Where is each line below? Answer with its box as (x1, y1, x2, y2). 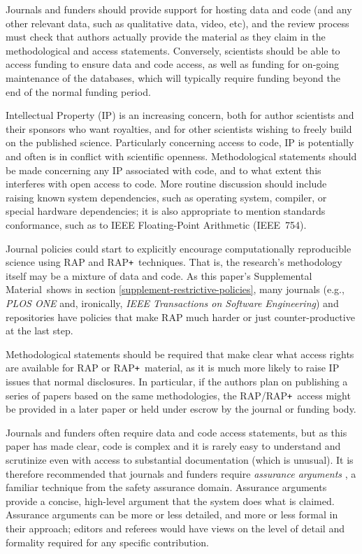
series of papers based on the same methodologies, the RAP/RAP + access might (6, 388, 351, 402)
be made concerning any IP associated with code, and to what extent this (6, 162, 321, 177)
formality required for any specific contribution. (6, 534, 209, 549)
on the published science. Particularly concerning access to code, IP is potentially (6, 135, 354, 150)
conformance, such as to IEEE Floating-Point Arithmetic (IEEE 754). (6, 217, 307, 232)
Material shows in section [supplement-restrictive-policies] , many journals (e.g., (6, 282, 345, 297)
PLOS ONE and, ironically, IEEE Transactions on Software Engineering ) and (6, 295, 339, 310)
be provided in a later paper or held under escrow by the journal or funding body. (6, 402, 356, 416)
